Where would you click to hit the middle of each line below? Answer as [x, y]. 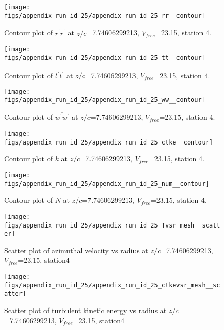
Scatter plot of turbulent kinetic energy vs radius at [85, 310]
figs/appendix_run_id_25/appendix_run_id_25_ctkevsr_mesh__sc [112, 285]
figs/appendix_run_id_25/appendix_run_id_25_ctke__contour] [109, 142]
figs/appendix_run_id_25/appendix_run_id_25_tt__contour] [105, 58]
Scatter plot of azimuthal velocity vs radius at [76, 250]
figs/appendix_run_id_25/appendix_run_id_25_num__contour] [107, 184]
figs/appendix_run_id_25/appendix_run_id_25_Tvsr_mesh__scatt [112, 225]
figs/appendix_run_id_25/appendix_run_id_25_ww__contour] [105, 100]
